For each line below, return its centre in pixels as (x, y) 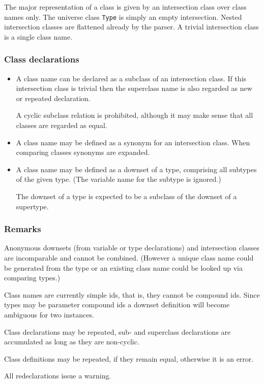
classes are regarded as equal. (62, 125)
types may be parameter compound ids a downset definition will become (117, 305)
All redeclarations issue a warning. (58, 376)
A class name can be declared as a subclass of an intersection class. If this (131, 78)
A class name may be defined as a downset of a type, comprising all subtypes (136, 169)
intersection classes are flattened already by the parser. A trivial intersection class (131, 27)
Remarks (23, 229)
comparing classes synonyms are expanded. (83, 152)
